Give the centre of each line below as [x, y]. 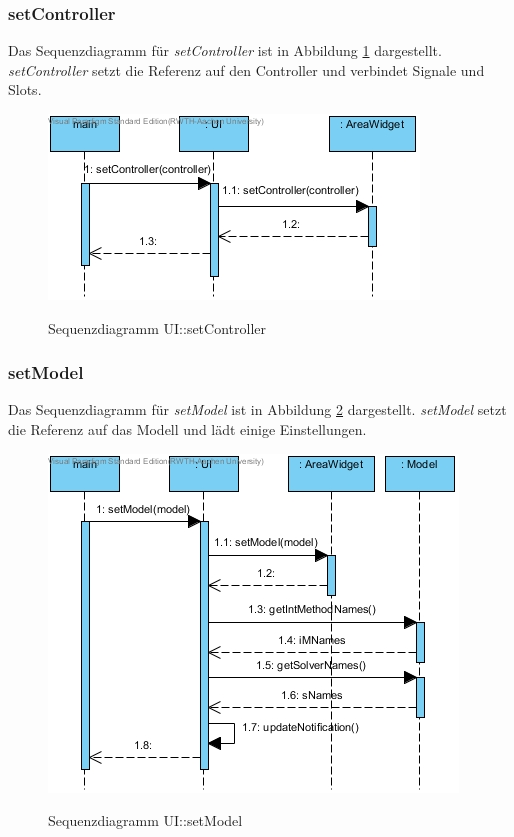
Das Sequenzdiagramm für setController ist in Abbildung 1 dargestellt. [225, 50]
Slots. [25, 89]
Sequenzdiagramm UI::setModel [145, 820]
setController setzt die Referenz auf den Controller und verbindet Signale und [246, 69]
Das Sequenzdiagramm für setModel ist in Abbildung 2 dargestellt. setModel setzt [257, 409]
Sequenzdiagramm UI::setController [157, 327]
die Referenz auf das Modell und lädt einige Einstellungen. [187, 429]
